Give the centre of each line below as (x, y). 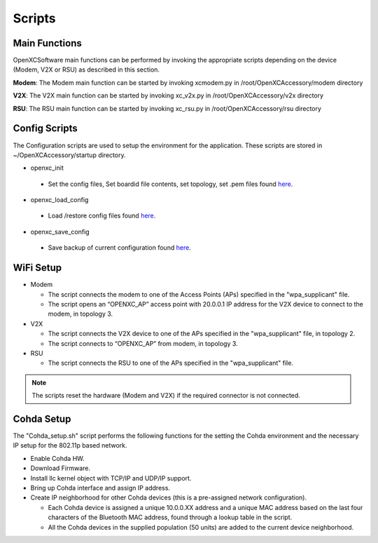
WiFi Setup (37, 268)
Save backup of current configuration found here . (120, 248)
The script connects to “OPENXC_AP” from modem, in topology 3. (143, 343)
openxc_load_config (59, 200)
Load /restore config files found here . (102, 216)
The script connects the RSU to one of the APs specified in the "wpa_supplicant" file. (171, 363)
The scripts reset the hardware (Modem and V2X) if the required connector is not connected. (166, 396)
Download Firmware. (61, 468)
